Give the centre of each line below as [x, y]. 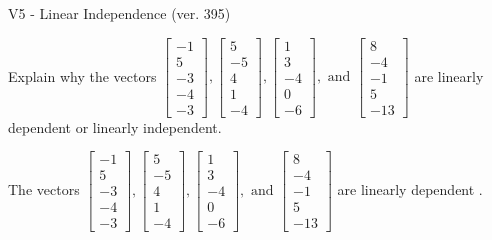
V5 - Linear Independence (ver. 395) [119, 13]
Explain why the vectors [82, 75]
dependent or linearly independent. [115, 126]
